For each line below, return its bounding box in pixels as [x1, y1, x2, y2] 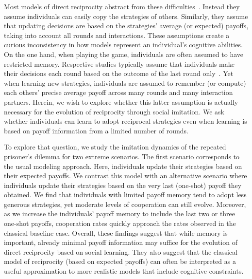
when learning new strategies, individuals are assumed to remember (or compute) [4, 77, 246, 88]
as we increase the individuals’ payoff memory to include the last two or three [4, 208, 235, 219]
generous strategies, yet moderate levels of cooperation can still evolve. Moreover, [4, 199, 246, 209]
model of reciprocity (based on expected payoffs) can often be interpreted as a [4, 256, 236, 266]
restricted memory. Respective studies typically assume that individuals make [4, 58, 235, 69]
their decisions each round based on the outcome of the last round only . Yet [4, 68, 234, 78]
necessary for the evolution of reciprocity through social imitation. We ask [4, 106, 224, 116]
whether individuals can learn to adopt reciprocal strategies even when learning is [4, 116, 247, 126]
